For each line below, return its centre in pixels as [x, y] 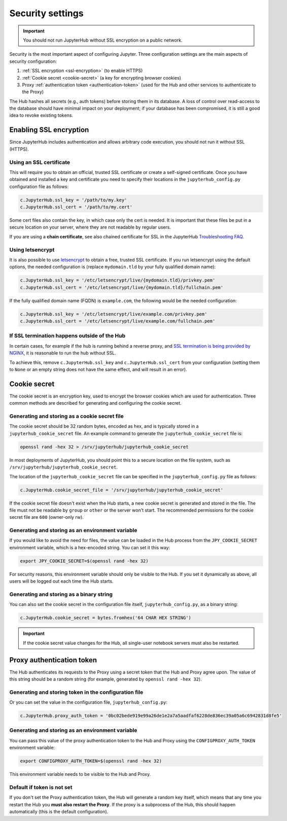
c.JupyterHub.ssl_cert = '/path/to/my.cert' [76, 207]
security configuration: [33, 61]
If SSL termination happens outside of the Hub [67, 336]
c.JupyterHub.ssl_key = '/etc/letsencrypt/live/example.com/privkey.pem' [114, 314]
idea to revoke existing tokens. [41, 115]
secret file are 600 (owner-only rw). [46, 517]
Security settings [46, 13]
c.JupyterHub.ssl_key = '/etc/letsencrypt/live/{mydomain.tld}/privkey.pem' [118, 280]
